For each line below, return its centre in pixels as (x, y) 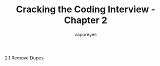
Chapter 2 (86, 20)
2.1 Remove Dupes (24, 58)
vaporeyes (86, 34)
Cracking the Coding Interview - (86, 9)
